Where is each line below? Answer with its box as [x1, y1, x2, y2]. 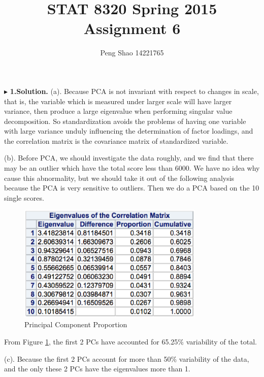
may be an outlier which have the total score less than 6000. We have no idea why [4, 163, 260, 173]
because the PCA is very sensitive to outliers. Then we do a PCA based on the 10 [4, 182, 259, 193]
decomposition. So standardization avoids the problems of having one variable [4, 115, 246, 126]
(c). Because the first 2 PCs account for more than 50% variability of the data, [4, 353, 249, 364]
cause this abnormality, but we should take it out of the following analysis [4, 172, 235, 183]
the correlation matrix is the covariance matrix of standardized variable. [4, 135, 228, 146]
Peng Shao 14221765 [100, 47, 164, 58]
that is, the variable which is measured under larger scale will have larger [4, 96, 232, 106]
